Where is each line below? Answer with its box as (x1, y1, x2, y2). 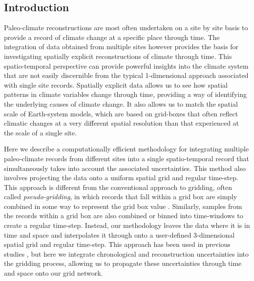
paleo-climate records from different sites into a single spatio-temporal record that (4, 153, 249, 163)
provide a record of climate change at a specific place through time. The (4, 32, 220, 42)
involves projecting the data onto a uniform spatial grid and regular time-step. (4, 172, 238, 183)
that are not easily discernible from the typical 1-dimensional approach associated (4, 70, 249, 80)
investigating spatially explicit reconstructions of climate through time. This (4, 51, 232, 61)
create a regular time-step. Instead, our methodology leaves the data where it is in (4, 220, 250, 230)
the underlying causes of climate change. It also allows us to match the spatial (4, 98, 238, 109)
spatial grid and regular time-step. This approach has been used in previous (4, 239, 231, 249)
